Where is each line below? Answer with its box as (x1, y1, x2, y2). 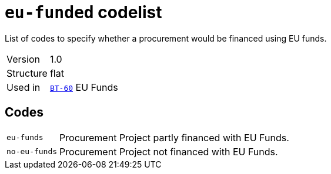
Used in (6, 81, 41, 93)
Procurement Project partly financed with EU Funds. (59, 131, 289, 144)
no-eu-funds (6, 147, 58, 156)
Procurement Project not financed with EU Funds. (59, 145, 278, 158)
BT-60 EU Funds (49, 81, 118, 93)
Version (6, 53, 40, 65)
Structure (6, 67, 48, 79)
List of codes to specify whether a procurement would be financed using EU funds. (5, 33, 327, 43)
